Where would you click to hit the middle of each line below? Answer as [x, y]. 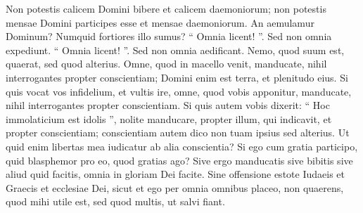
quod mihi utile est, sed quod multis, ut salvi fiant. [115, 201]
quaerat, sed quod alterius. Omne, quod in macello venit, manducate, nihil [166, 64]
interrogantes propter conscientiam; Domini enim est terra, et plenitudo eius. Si [177, 77]
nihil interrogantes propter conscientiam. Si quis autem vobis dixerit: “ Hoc [168, 105]
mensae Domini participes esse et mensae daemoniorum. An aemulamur [160, 22]
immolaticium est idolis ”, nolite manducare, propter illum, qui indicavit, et [169, 118]
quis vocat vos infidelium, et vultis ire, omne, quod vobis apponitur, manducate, [179, 91]
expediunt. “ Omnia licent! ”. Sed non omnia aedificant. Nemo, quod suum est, [175, 50]
